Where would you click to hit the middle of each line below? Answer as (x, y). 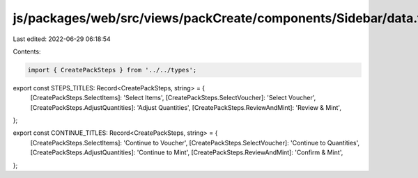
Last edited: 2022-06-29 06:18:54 (62, 39)
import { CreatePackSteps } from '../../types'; (112, 70)
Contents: (27, 51)
